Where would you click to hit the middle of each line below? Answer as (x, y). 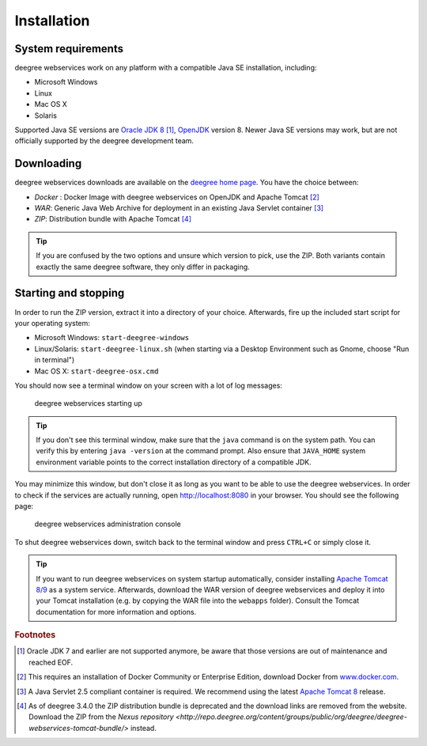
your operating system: (53, 323)
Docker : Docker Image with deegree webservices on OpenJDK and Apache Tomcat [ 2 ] (177, 197)
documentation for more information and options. (116, 612)
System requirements (69, 49)
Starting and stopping (70, 293)
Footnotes (35, 635)
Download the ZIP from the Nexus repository (101, 717)
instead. (144, 728)
